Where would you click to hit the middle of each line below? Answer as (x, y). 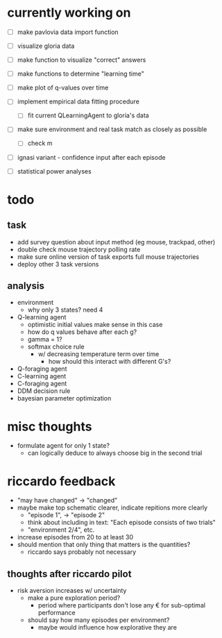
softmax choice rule (56, 347)
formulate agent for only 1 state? (63, 446)
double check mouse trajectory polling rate (79, 249)
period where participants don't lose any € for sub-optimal (122, 605)
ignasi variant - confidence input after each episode (91, 157)
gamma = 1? (45, 339)
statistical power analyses (54, 171)
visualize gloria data (46, 46)
